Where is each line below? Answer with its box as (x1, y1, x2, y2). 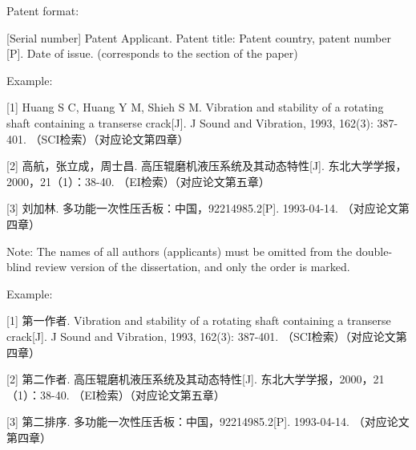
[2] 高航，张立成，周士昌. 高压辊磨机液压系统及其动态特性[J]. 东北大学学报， (6, 157, 407, 174)
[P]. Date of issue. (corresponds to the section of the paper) (6, 45, 298, 62)
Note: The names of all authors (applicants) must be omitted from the (6, 242, 353, 259)
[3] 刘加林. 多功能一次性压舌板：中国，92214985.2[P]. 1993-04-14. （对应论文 (6, 200, 398, 217)
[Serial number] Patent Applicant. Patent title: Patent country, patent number (6, 29, 391, 46)
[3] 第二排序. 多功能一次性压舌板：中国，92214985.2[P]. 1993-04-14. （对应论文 (6, 413, 410, 430)
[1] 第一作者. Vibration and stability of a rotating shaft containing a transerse (6, 312, 391, 329)
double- (355, 242, 393, 259)
